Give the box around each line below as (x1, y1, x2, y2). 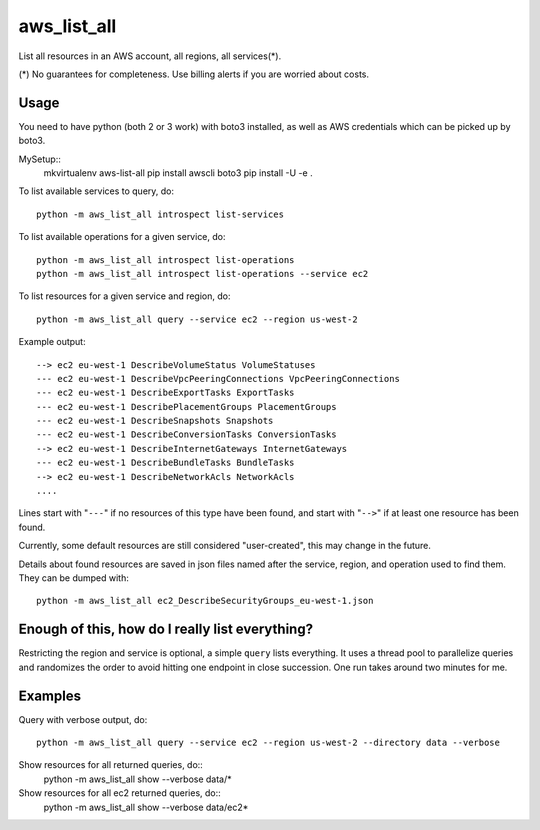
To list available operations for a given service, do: (18, 231, 226, 243)
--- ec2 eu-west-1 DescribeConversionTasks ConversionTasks (36, 429, 337, 440)
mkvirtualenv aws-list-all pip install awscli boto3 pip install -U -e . (43, 167, 314, 179)
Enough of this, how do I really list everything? (18, 621, 314, 638)
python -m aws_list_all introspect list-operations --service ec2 (36, 268, 369, 279)
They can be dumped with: (18, 572, 129, 584)
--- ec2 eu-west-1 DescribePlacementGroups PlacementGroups (36, 401, 337, 412)
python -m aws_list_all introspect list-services (36, 208, 285, 220)
